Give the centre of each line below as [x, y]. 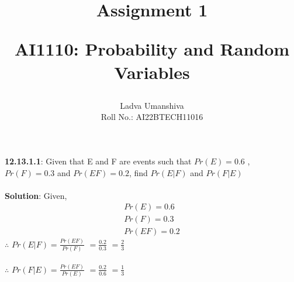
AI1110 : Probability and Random [152, 49]
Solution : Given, [36, 195]
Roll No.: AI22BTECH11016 [152, 117]
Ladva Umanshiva [152, 105]
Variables [152, 72]
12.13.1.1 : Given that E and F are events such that [98, 161]
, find [139, 172]
